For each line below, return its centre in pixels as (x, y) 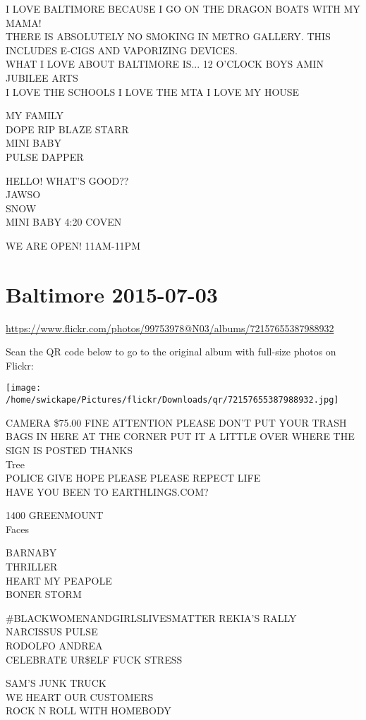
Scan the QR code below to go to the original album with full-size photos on (171, 352)
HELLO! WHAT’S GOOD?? (67, 180)
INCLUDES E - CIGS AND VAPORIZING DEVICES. (122, 50)
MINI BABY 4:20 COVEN (64, 222)
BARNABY (31, 553)
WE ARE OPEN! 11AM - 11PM (73, 245)
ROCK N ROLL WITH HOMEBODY (89, 710)
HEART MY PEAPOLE (59, 580)
